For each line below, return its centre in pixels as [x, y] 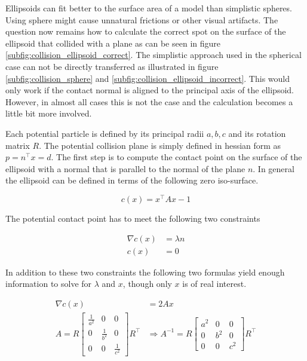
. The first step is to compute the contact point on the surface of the [176, 157]
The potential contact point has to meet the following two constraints [133, 218]
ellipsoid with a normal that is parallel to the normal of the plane [125, 168]
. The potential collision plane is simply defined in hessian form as [160, 145]
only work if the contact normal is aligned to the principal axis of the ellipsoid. [150, 90]
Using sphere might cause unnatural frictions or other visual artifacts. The [142, 19]
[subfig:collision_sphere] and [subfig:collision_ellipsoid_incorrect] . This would [148, 78]
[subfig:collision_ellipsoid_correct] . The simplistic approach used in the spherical [153, 55]
